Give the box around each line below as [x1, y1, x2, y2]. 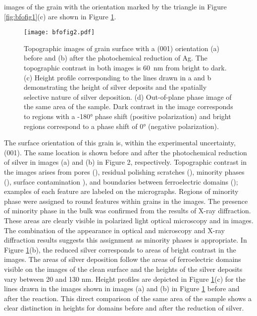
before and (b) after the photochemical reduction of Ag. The [24, 53, 207, 63]
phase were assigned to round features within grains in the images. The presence [4, 195, 248, 206]
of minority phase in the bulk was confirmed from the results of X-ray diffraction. [4, 205, 251, 216]
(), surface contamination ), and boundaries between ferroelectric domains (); [4, 176, 238, 187]
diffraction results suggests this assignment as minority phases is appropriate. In [4, 235, 247, 245]
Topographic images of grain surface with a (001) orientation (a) [24, 43, 220, 53]
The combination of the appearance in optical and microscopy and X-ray [4, 225, 225, 235]
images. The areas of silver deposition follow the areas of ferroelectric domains [4, 254, 241, 264]
